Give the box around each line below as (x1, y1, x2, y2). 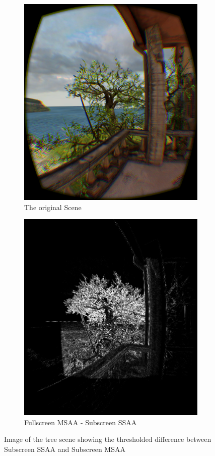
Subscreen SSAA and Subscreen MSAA (4, 443, 125, 454)
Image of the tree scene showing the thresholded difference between (4, 434, 211, 444)
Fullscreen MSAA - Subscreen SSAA (24, 417, 137, 427)
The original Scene (24, 201, 82, 212)
